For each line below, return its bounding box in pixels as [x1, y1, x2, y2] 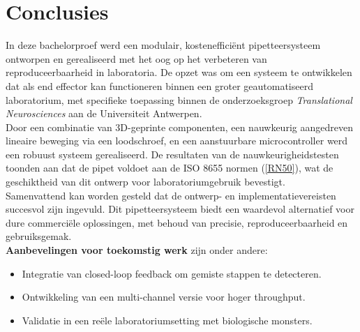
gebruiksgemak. [6, 229, 72, 243]
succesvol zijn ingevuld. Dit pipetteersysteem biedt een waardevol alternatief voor [6, 202, 354, 216]
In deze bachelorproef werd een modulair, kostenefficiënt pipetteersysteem [6, 38, 321, 52]
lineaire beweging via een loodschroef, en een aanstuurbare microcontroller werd [6, 133, 348, 148]
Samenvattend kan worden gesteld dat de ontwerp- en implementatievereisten [6, 188, 336, 202]
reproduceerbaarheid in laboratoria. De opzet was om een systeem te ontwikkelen [6, 65, 352, 80]
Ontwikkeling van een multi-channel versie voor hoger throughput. [22, 289, 306, 304]
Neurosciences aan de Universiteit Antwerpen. [6, 106, 202, 121]
